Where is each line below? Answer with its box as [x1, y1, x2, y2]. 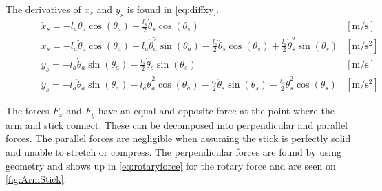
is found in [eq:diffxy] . [127, 2, 220, 16]
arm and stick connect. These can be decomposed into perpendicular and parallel [6, 117, 348, 132]
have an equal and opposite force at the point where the [98, 103, 335, 118]
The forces [6, 103, 50, 118]
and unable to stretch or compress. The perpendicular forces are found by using [6, 145, 341, 159]
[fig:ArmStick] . [6, 172, 67, 186]
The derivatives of [6, 2, 81, 16]
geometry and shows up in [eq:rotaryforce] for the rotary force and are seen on [6, 158, 336, 172]
